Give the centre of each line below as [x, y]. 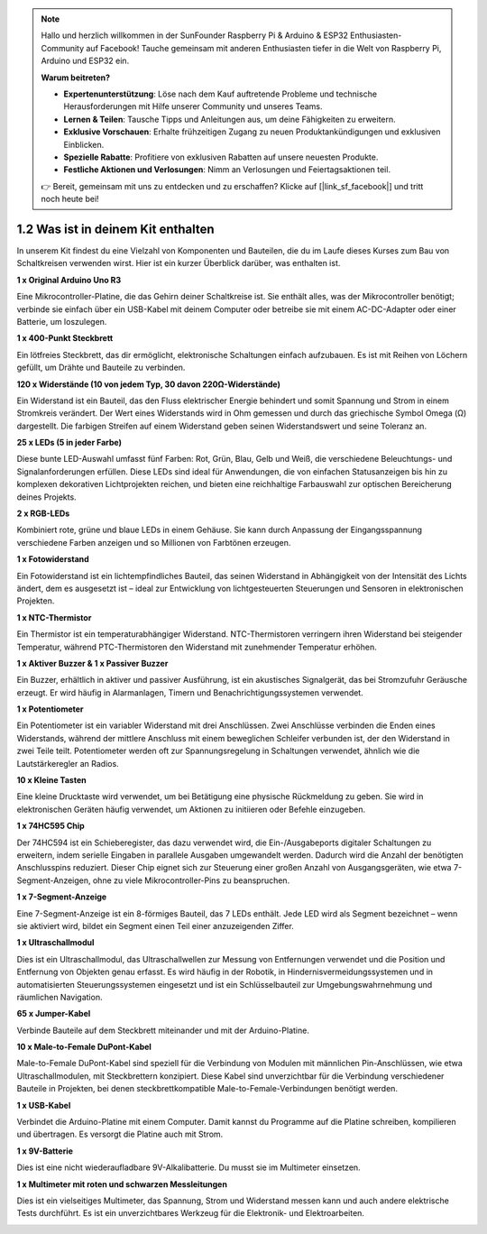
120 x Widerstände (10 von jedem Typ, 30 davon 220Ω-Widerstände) [149, 384]
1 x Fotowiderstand [53, 559]
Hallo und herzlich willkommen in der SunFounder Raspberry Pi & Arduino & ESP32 [195, 35]
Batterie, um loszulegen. [62, 321]
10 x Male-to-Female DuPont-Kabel [84, 1047]
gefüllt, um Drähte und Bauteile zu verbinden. [101, 368]
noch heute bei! [70, 199]
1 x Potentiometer [51, 709]
